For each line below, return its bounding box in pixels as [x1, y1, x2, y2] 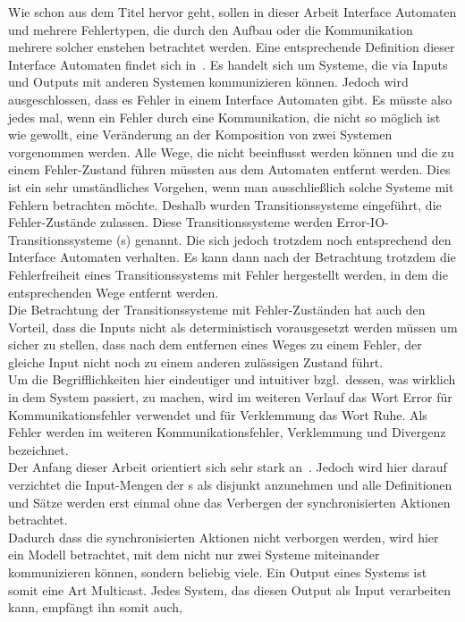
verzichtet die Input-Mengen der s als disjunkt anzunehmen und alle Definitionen [8, 475, 452, 494]
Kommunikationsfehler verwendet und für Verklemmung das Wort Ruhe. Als [8, 405, 427, 424]
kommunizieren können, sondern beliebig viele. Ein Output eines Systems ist [8, 563, 427, 581]
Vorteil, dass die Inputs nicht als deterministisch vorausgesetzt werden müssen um [8, 317, 458, 336]
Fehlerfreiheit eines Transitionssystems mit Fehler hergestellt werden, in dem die [8, 265, 448, 283]
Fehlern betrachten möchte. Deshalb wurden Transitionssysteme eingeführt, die [8, 195, 442, 214]
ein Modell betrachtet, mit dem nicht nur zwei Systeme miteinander [8, 545, 380, 564]
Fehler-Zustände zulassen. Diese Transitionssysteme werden [8, 213, 333, 231]
